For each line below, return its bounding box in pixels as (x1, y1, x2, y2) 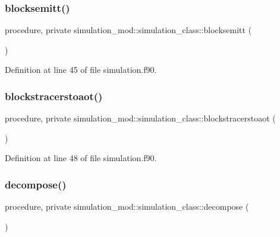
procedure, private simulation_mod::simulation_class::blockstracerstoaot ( (5, 112, 276, 124)
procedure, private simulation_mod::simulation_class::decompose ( (5, 200, 249, 213)
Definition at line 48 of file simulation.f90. (5, 152, 157, 164)
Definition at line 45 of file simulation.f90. (5, 63, 157, 76)
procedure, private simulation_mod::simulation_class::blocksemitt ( (5, 24, 252, 36)
